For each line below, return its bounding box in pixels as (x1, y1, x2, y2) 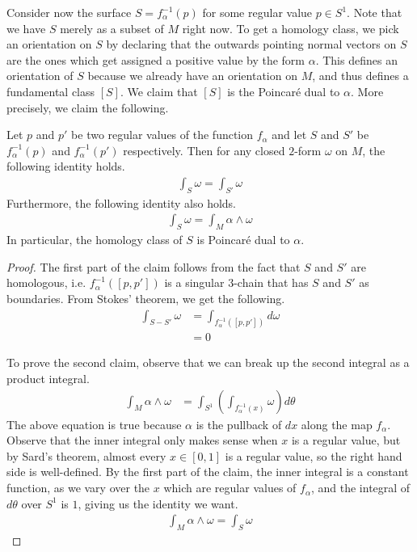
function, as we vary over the (6, 479, 150, 496)
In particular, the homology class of (6, 231, 183, 248)
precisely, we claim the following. (6, 99, 169, 116)
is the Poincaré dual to (227, 82, 340, 99)
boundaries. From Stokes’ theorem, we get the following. (6, 289, 285, 306)
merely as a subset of (60, 19, 164, 36)
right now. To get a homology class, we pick (182, 19, 399, 36)
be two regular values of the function (71, 126, 254, 143)
